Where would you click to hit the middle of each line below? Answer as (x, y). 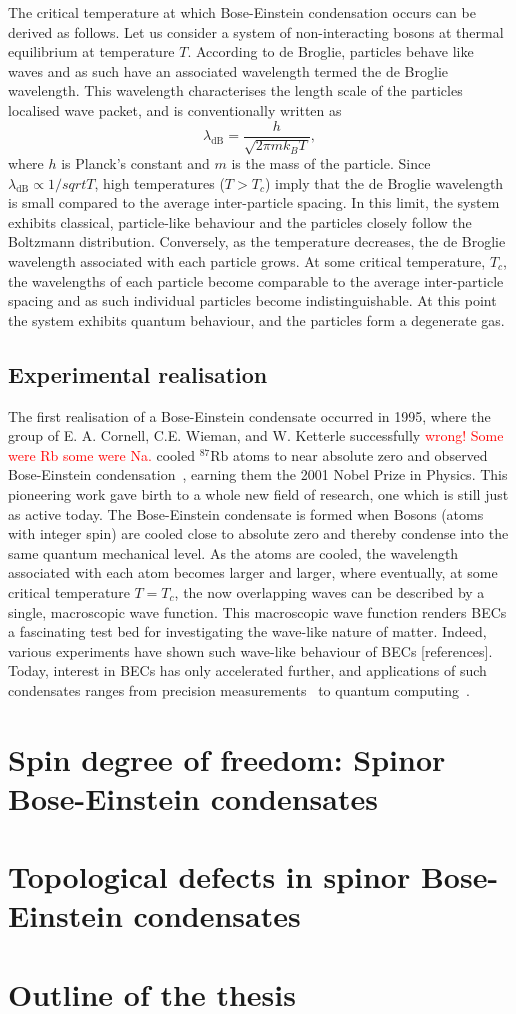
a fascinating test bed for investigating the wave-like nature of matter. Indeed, (247, 631)
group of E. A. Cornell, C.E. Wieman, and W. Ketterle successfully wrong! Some (256, 435)
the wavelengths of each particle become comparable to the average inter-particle (256, 280)
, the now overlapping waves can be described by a (329, 591)
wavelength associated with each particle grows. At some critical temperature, (247, 260)
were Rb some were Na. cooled (101, 454)
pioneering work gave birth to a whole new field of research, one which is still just (258, 493)
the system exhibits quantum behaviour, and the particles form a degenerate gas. (256, 319)
